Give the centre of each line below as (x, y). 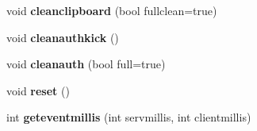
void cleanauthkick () (63, 37)
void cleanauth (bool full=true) (86, 64)
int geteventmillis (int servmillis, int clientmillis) (129, 117)
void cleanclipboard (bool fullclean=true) (112, 10)
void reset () (38, 90)
